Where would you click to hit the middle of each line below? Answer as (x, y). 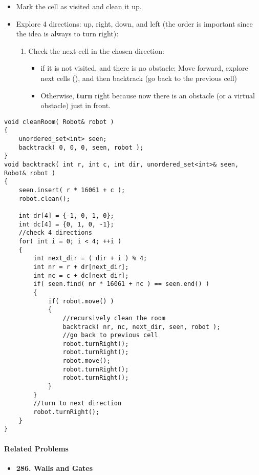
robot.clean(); (44, 199)
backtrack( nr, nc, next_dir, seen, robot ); (142, 327)
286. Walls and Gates (55, 468)
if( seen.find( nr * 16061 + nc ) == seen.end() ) (121, 284)
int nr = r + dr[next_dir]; (81, 267)
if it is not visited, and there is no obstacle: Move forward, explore (144, 68)
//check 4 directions (55, 233)
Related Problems (36, 448)
